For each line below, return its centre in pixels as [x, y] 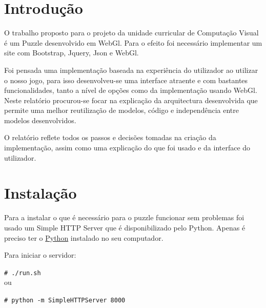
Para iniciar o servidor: [40, 255]
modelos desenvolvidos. [40, 120]
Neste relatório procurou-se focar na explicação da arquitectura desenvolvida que [131, 100]
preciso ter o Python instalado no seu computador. [84, 237]
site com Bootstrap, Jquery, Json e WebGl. [71, 53]
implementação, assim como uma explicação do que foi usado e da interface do [127, 148]
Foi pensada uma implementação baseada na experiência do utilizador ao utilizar [131, 70]
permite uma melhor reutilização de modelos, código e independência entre [121, 110]
